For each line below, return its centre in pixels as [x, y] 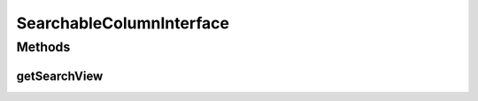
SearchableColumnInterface [123, 23]
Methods [43, 47]
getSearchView [60, 76]
